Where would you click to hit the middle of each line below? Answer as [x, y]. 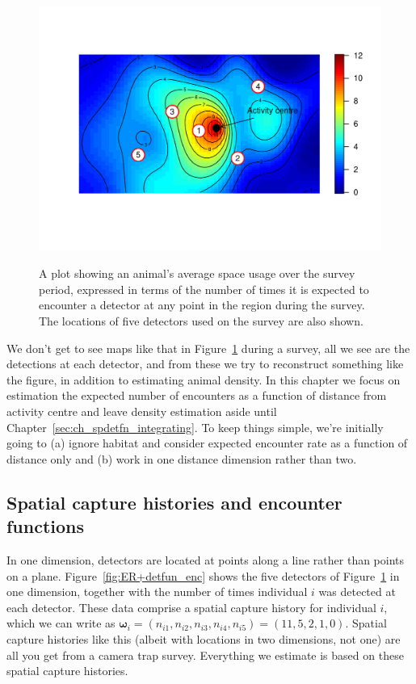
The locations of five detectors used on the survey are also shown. [201, 321]
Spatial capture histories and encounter [174, 502]
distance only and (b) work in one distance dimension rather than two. [182, 458]
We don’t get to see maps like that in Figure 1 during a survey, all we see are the [208, 348]
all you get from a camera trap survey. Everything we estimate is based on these [205, 655]
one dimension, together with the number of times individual [157, 592]
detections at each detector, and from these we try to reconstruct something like [205, 364]
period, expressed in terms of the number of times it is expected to [204, 289]
